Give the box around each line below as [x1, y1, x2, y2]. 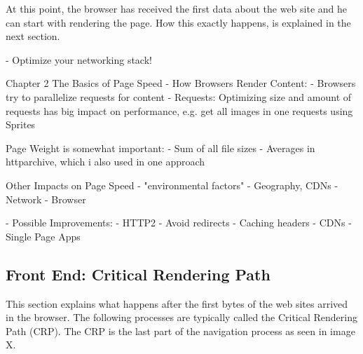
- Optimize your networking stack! [6, 52, 152, 67]
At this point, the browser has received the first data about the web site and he [6, 1, 348, 15]
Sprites [6, 117, 36, 132]
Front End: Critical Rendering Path [6, 263, 270, 285]
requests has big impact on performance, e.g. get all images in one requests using [6, 103, 353, 118]
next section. [6, 29, 60, 43]
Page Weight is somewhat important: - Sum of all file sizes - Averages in [6, 140, 315, 155]
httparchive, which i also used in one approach [6, 154, 205, 169]
